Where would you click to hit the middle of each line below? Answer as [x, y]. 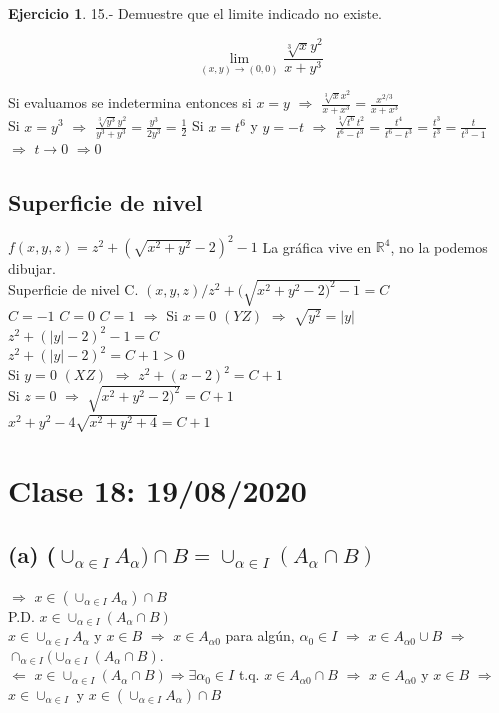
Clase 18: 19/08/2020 [157, 490]
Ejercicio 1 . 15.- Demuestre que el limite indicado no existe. [195, 13]
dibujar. [32, 268]
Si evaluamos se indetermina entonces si [130, 102]
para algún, [260, 635]
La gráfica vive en [317, 246]
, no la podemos [439, 246]
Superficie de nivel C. [73, 288]
